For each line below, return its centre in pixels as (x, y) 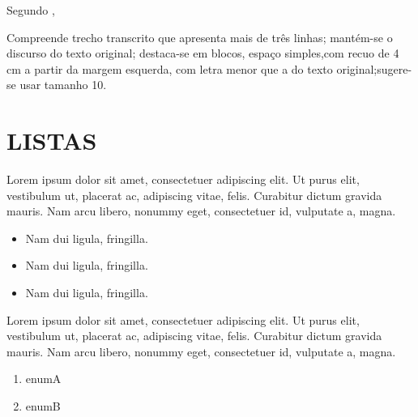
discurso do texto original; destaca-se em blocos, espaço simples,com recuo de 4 (203, 53)
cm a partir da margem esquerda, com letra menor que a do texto (170, 68)
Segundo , (31, 10)
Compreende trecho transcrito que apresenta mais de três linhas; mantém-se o (200, 37)
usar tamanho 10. (63, 85)
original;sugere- (374, 68)
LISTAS (52, 140)
